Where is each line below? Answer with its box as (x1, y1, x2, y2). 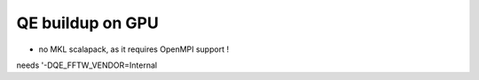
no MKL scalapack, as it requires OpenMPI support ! (38, 44, 230, 55)
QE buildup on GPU (16, 13, 159, 33)
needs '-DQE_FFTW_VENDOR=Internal (16, 60, 158, 70)
